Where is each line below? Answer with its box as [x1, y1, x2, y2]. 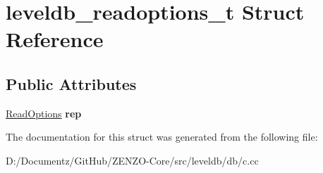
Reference [6, 25, 104, 53]
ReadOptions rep [6, 105, 82, 120]
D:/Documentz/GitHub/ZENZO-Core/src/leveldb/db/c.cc [6, 153, 259, 167]
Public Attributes [6, 72, 137, 94]
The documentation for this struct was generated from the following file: [6, 129, 318, 144]
